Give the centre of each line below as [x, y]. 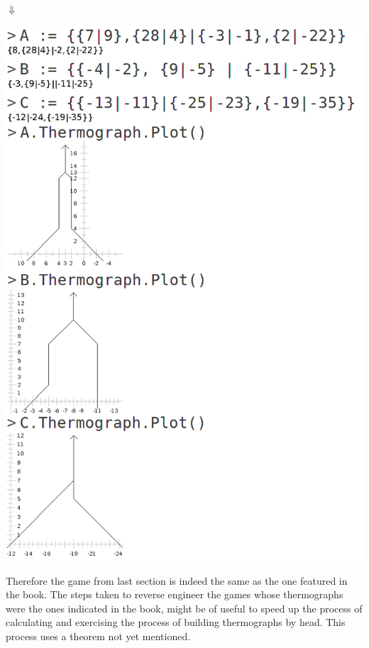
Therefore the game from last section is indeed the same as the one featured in [177, 580]
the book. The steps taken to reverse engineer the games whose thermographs [175, 594]
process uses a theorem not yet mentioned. [98, 636]
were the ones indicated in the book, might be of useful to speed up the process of [184, 608]
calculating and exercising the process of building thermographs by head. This [176, 622]
